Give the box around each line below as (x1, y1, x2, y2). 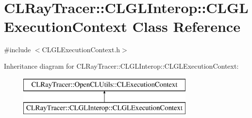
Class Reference (132, 16, 240, 36)
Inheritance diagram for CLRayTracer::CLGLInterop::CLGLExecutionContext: (4, 60, 239, 71)
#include (4, 44, 31, 55)
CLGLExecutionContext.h (42, 44, 120, 55)
